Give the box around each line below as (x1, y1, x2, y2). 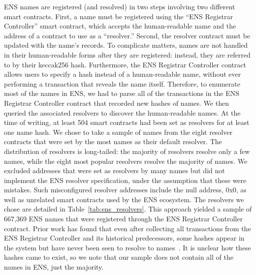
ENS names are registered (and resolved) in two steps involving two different (4, 1, 235, 11)
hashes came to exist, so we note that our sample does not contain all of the (4, 252, 233, 262)
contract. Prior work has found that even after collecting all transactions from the (4, 223, 251, 233)
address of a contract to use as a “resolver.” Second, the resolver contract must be (4, 30, 251, 40)
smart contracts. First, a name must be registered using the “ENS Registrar (4, 11, 233, 21)
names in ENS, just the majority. (4, 262, 104, 272)
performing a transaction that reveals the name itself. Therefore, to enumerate (4, 78, 240, 89)
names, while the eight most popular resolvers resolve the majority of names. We (4, 155, 248, 166)
